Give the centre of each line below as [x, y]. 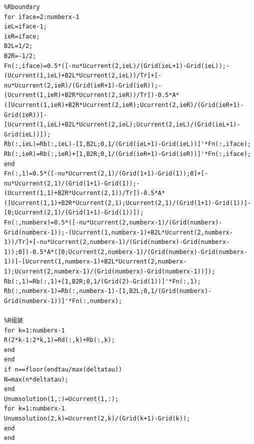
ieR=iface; [22, 36]
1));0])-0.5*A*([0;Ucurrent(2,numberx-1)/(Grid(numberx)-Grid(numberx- [126, 252]
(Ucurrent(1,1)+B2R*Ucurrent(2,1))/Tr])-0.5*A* [85, 193]
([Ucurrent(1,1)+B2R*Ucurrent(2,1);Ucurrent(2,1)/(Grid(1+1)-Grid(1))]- [127, 203]
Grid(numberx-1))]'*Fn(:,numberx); [63, 301]
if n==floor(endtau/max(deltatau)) [63, 369]
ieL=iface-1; [25, 27]
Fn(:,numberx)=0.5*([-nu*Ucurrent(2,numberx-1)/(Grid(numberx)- [113, 223]
